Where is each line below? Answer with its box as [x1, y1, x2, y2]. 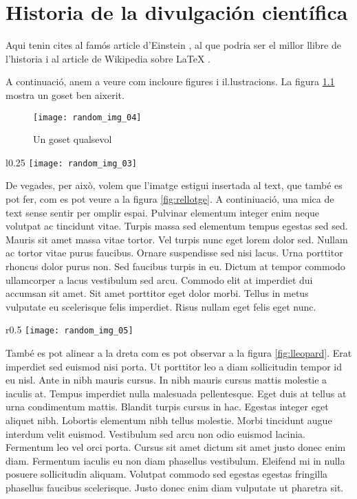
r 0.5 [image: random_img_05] [6, 322, 133, 337]
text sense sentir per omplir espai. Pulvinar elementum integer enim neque [6, 205, 320, 219]
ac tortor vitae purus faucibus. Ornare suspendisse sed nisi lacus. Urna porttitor [6, 245, 343, 260]
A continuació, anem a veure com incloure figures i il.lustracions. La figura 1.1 [6, 74, 335, 89]
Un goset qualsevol [33, 132, 112, 146]
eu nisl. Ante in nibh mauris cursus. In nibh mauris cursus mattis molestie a [6, 373, 327, 387]
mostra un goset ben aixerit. [6, 87, 125, 102]
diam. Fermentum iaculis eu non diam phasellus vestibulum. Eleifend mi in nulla [6, 453, 345, 467]
